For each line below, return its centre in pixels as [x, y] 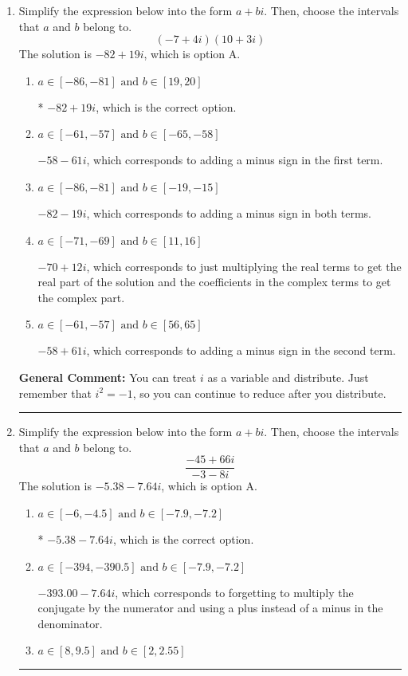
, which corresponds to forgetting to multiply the [234, 592]
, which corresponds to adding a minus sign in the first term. [235, 160]
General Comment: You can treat [108, 377]
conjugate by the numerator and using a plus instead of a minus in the [210, 608]
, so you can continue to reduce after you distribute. [259, 393]
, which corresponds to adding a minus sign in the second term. [241, 350]
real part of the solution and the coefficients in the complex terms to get [214, 282]
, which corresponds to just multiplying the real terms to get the [244, 266]
